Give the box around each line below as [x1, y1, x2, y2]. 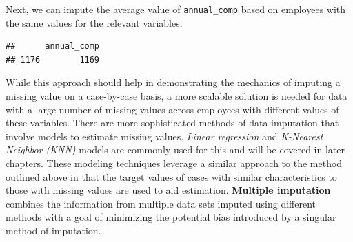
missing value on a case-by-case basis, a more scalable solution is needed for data [6, 89, 347, 103]
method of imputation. [6, 223, 101, 237]
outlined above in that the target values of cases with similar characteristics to [6, 169, 337, 184]
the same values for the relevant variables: [6, 15, 183, 30]
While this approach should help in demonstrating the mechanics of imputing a [6, 75, 341, 89]
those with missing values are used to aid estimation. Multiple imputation [6, 183, 331, 197]
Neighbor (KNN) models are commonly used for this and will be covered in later [6, 142, 345, 157]
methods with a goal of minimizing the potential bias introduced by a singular [6, 210, 336, 224]
